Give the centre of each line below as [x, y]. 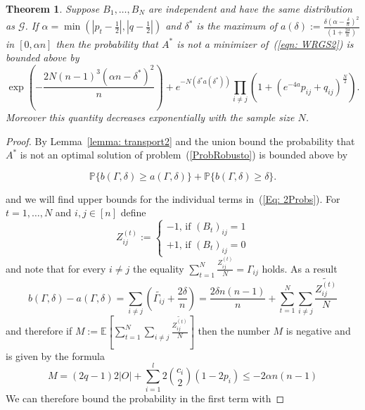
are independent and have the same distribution [250, 8]
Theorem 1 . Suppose [53, 8]
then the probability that [107, 43]
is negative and [318, 331]
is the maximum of [237, 26]
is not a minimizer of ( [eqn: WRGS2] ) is [265, 43]
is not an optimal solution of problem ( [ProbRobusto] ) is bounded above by [184, 155]
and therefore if [39, 331]
